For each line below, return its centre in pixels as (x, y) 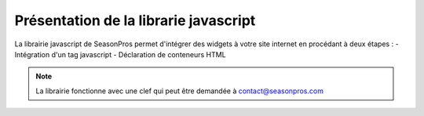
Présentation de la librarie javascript (135, 20)
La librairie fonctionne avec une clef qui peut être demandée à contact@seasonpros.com (179, 91)
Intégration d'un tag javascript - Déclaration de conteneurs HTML (121, 54)
